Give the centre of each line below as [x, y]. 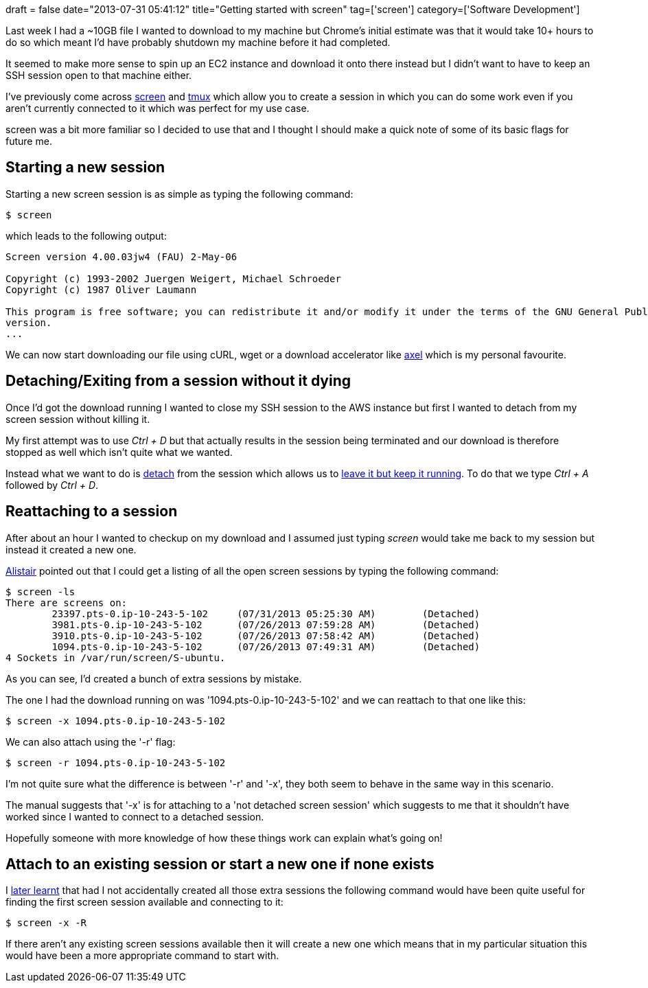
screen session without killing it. [78, 419]
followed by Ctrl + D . [52, 485]
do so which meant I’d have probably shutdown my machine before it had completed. [198, 42]
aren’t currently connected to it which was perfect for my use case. [158, 108]
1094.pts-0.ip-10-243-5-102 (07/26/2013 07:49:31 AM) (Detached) [266, 646]
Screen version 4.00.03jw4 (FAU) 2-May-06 [121, 256]
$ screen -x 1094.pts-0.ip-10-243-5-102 [116, 721]
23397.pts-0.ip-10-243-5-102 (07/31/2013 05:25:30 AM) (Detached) [266, 613]
